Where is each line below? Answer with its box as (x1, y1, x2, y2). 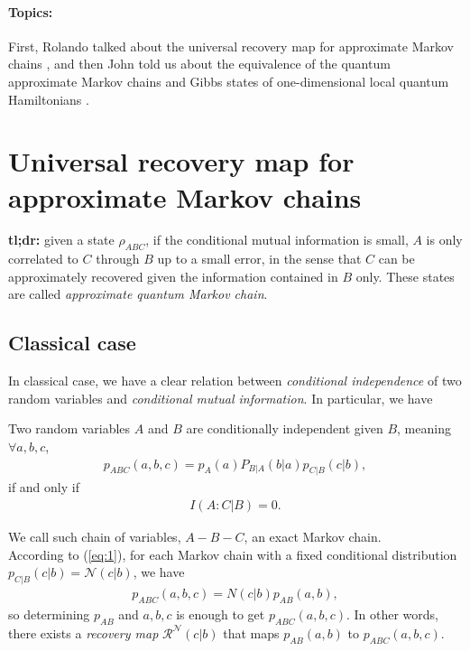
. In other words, (346, 604, 439, 623)
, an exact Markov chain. (244, 527, 382, 546)
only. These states (355, 266, 455, 285)
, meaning (397, 419, 451, 438)
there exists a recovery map (8, 623, 159, 642)
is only (426, 230, 463, 249)
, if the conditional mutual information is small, (145, 230, 409, 249)
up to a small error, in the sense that (157, 249, 362, 268)
